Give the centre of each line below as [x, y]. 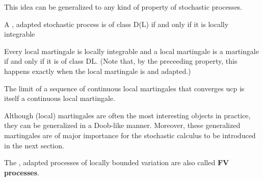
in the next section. [34, 145]
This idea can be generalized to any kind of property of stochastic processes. [123, 7]
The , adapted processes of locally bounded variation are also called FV [117, 162]
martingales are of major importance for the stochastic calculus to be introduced [130, 135]
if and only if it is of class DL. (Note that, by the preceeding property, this [121, 61]
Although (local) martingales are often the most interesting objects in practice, [127, 115]
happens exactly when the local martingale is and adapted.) [98, 71]
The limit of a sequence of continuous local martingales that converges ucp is [124, 88]
